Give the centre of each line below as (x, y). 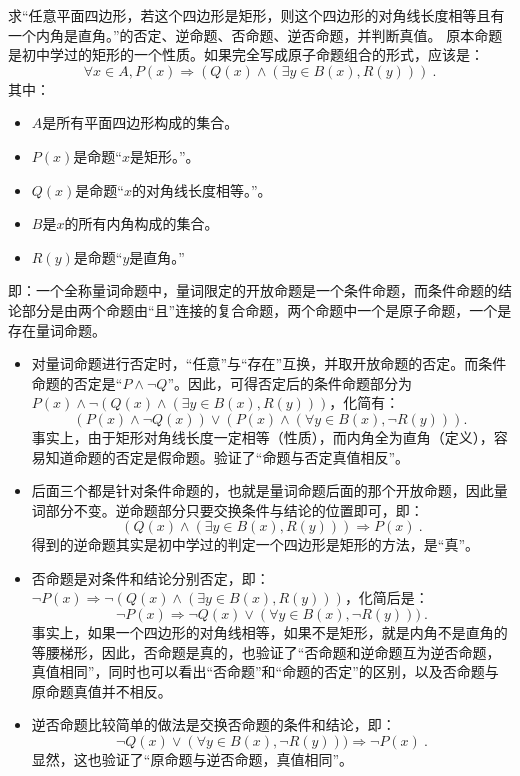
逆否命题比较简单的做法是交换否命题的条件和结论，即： (213, 724)
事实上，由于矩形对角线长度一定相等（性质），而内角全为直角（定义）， (262, 436)
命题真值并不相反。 (108, 690)
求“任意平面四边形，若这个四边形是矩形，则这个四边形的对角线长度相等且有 (256, 15)
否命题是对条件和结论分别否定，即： (150, 577)
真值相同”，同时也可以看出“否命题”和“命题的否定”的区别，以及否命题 (258, 671)
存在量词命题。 (57, 329)
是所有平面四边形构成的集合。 (140, 122)
